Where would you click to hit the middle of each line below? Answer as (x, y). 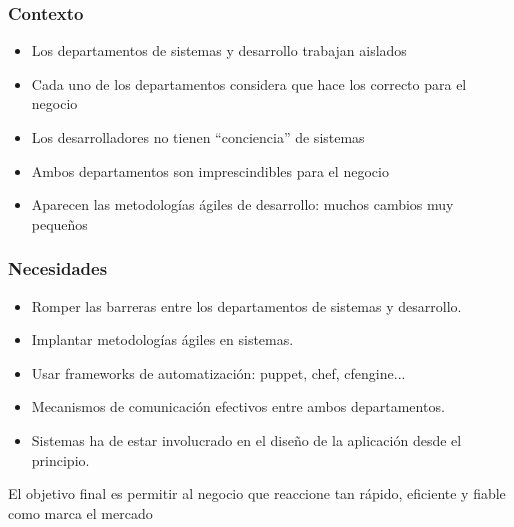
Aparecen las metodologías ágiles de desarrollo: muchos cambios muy (242, 204)
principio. (60, 459)
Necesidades (58, 268)
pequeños (59, 223)
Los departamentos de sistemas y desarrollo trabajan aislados (219, 50)
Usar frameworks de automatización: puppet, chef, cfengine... (218, 372)
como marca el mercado (80, 512)
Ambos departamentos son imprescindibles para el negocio (210, 170)
